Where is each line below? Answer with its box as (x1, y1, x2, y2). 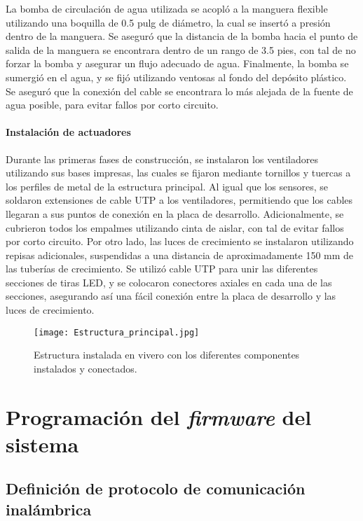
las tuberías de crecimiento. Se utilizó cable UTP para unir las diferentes (6, 261, 318, 276)
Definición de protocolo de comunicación (6, 478, 306, 499)
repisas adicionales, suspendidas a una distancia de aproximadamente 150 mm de (6, 247, 354, 262)
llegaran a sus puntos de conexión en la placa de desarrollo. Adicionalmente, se (6, 206, 344, 221)
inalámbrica (6, 498, 92, 520)
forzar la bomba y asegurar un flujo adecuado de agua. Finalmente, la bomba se (6, 56, 349, 71)
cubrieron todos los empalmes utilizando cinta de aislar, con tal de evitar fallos (6, 220, 344, 235)
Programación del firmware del (6, 402, 312, 431)
